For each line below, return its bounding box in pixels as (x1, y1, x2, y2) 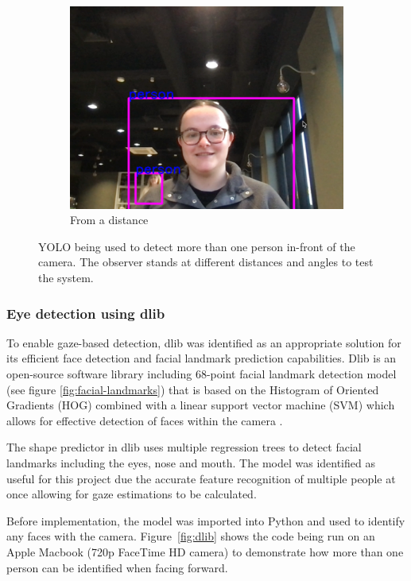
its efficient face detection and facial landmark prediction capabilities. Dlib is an (6, 350, 397, 366)
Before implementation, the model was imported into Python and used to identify (6, 512, 405, 529)
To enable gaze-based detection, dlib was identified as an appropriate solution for (6, 334, 401, 351)
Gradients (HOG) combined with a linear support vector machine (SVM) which (6, 397, 395, 413)
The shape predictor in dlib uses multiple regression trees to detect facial (6, 439, 362, 455)
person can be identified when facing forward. (6, 559, 228, 575)
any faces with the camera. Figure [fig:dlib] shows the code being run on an (6, 528, 375, 544)
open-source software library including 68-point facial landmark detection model (6, 366, 397, 382)
